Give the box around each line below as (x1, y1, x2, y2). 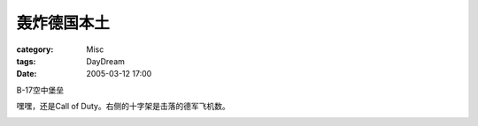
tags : (16, 56, 36, 66)
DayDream (86, 56, 126, 66)
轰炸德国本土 (16, 13, 111, 33)
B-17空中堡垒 (16, 85, 65, 95)
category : (16, 44, 54, 55)
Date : (16, 69, 37, 79)
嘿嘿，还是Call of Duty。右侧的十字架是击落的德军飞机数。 (16, 101, 230, 112)
